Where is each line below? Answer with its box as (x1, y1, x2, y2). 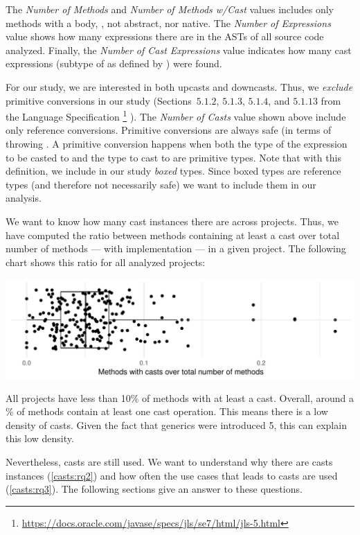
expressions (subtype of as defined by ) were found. (6, 56, 222, 71)
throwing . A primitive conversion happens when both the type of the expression (6, 137, 348, 150)
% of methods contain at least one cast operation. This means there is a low (6, 404, 328, 419)
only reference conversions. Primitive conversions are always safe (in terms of (6, 123, 332, 137)
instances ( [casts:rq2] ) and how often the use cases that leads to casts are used (6, 468, 338, 482)
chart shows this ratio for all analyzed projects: (6, 254, 206, 269)
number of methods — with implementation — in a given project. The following (6, 241, 346, 256)
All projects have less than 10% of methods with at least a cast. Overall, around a (6, 390, 354, 405)
